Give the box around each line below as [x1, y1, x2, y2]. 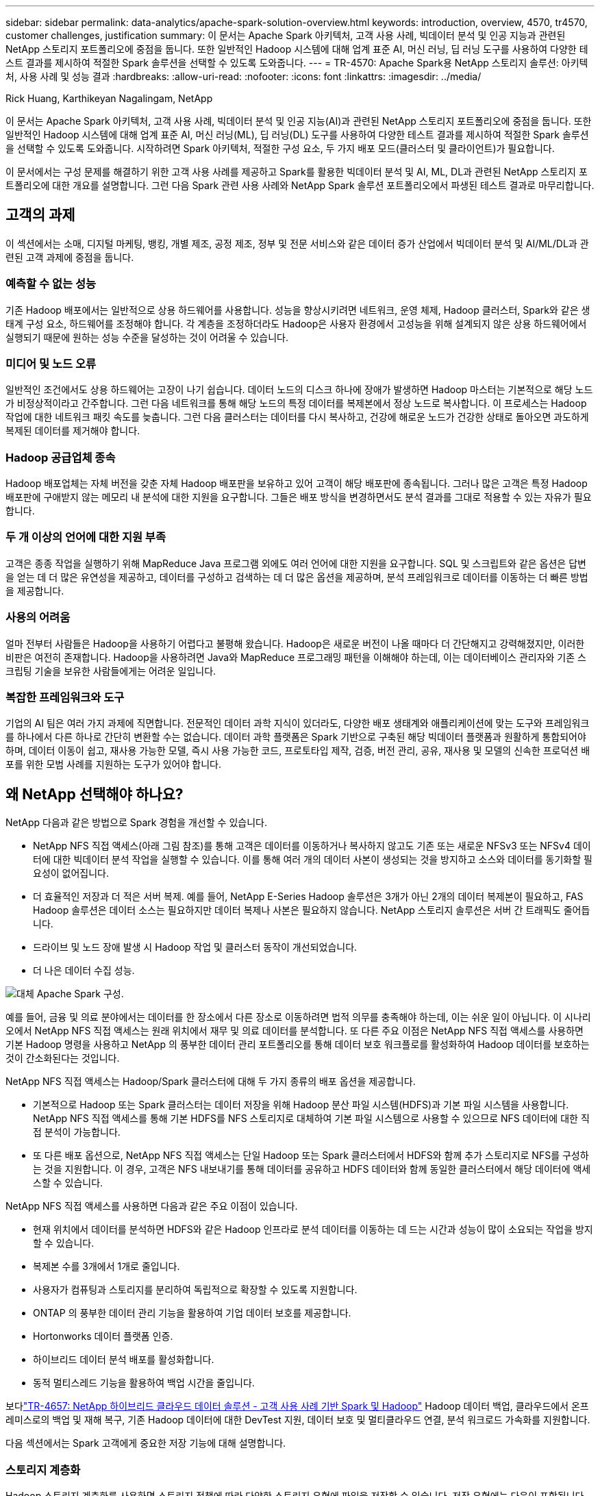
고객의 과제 [5, 206, 75, 224]
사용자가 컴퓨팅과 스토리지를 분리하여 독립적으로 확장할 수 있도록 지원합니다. [33, 1284, 358, 1296]
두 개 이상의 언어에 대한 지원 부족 [5, 530, 166, 545]
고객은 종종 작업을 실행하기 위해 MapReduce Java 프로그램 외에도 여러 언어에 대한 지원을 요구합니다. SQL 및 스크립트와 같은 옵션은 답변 [5, 557, 586, 569]
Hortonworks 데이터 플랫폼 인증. [33, 1330, 173, 1343]
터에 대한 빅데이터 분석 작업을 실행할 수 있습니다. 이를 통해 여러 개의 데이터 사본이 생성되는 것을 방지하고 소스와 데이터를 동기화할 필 [33, 853, 592, 866]
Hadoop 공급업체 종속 [5, 450, 116, 464]
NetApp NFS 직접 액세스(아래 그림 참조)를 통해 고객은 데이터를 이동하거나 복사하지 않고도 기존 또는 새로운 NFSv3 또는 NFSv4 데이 [33, 840, 591, 852]
